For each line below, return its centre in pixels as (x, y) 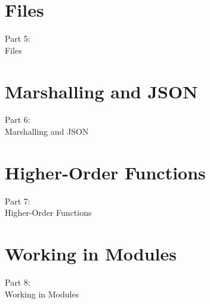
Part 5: (18, 38)
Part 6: (18, 120)
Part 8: (18, 282)
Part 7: (18, 201)
